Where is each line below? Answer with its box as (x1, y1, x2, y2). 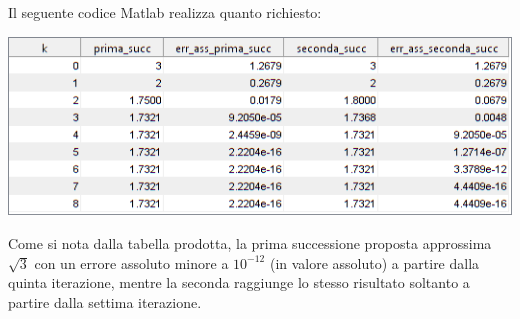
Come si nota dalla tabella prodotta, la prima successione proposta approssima (8, 233, 492, 254)
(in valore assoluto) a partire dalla (269, 252, 480, 273)
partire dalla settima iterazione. (8, 291, 202, 312)
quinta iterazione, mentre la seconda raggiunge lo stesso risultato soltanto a (8, 272, 470, 293)
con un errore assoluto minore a (34, 252, 229, 273)
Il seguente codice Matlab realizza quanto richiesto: (8, 2, 322, 22)
